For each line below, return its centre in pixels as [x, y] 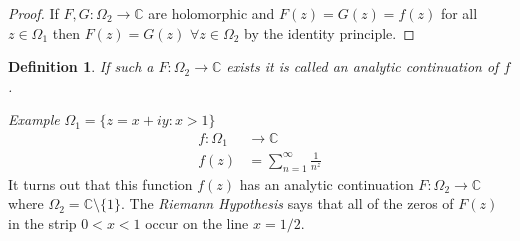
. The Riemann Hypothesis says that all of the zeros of [287, 203]
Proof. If [33, 13]
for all [459, 13]
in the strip [42, 222]
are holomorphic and [211, 13]
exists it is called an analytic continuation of [362, 66]
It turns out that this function [100, 183]
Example [34, 119]
